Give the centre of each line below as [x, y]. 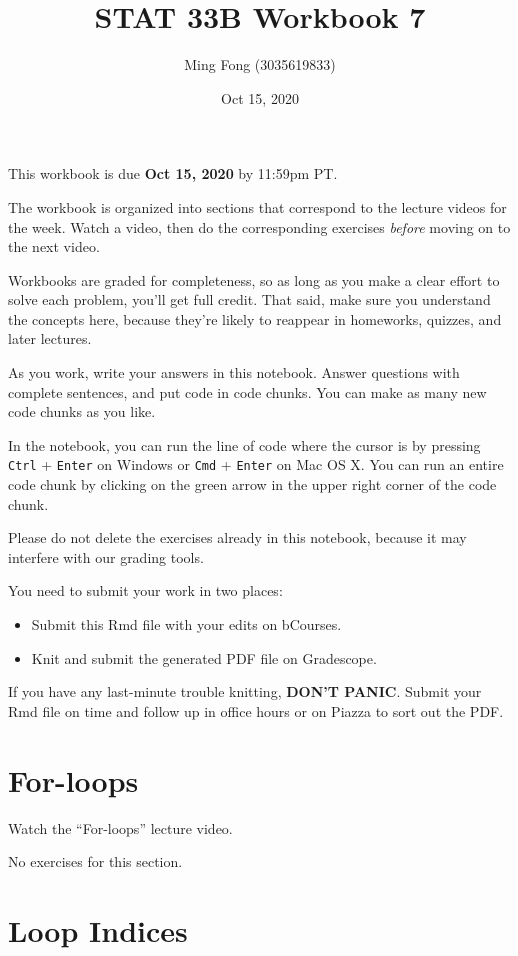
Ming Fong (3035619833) [260, 64]
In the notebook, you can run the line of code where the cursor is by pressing [244, 444]
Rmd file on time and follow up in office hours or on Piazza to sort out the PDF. [256, 710]
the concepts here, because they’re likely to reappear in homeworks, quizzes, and [255, 318]
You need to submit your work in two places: [145, 590]
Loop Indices [98, 929]
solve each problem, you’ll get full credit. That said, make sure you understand [249, 299]
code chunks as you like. [82, 411]
